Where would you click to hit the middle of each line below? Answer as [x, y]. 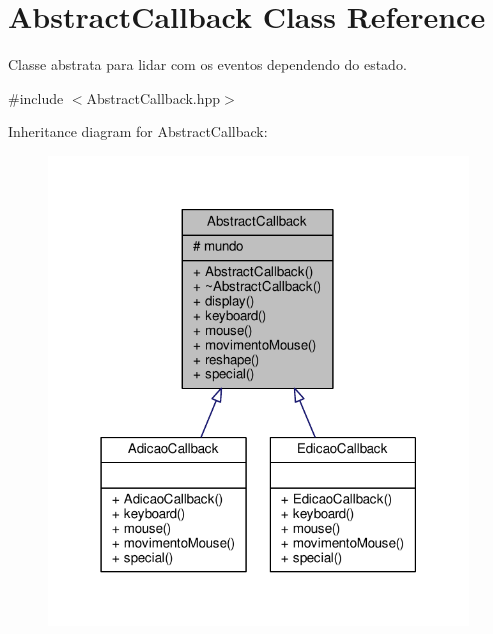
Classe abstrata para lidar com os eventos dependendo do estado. [207, 64]
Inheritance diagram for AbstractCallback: [138, 131]
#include [36, 97]
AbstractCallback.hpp [153, 97]
